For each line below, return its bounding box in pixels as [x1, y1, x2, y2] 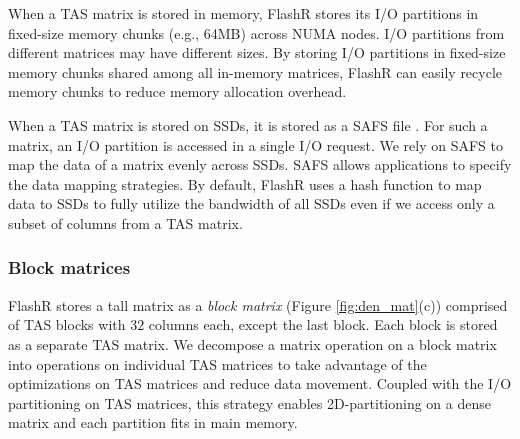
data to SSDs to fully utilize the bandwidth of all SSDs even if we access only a [8, 193, 495, 214]
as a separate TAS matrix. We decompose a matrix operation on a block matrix [8, 333, 497, 354]
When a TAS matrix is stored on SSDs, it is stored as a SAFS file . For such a [8, 114, 488, 135]
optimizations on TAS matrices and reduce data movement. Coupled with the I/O [8, 373, 512, 394]
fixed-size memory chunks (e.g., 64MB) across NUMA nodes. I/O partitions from [8, 22, 505, 43]
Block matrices [8, 255, 131, 280]
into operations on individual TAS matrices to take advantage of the [8, 353, 427, 374]
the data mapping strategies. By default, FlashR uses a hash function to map [8, 173, 482, 194]
